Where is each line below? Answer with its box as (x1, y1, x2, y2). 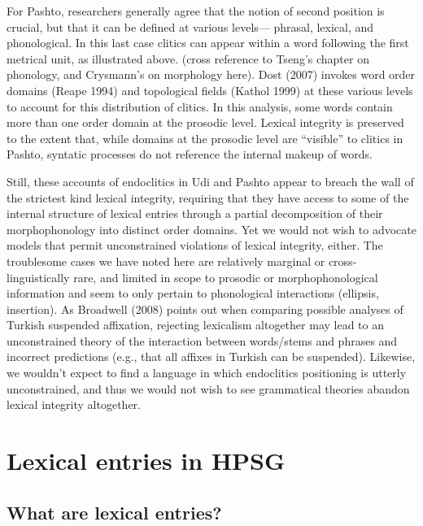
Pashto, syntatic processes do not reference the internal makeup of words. (7, 146, 373, 163)
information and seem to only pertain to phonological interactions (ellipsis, (7, 285, 379, 302)
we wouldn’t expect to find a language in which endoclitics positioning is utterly (7, 364, 407, 381)
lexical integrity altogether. (7, 396, 141, 413)
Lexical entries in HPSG (7, 444, 286, 477)
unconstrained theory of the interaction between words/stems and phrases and (7, 332, 398, 349)
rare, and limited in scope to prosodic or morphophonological (73, 268, 378, 285)
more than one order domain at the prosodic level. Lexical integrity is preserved (7, 114, 404, 131)
